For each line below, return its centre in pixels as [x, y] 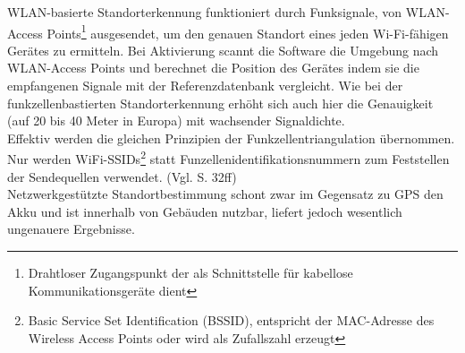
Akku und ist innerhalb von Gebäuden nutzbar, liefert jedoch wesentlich [205, 211]
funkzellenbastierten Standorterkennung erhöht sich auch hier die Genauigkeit [220, 103]
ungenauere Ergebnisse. [71, 229]
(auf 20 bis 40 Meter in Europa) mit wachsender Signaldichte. [176, 121]
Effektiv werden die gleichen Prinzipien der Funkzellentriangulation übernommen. [231, 138]
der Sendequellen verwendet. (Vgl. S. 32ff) [122, 176]
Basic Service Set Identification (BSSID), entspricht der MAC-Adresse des [231, 320]
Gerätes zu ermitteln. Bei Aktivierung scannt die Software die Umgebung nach [223, 50]
